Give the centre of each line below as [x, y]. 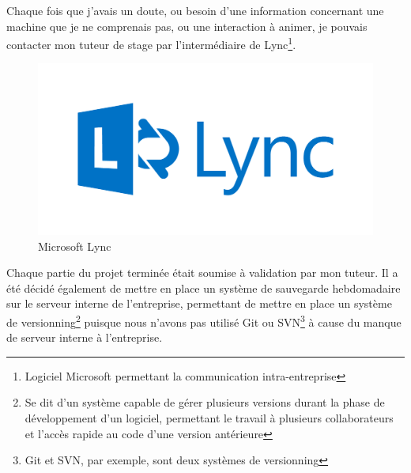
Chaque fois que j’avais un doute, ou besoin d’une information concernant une [195, 10]
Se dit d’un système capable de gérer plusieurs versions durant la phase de [205, 402]
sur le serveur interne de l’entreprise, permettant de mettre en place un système [199, 303]
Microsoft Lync [75, 246]
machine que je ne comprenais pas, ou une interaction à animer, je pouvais [187, 26]
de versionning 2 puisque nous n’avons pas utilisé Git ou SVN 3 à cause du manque [204, 320]
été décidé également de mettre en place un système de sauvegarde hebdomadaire [204, 288]
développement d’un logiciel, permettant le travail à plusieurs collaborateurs [209, 417]
